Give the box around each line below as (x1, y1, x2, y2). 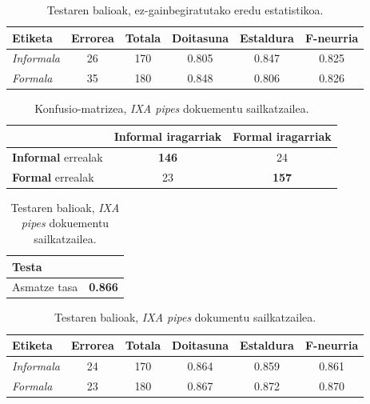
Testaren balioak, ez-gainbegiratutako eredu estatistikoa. (46, 2, 324, 18)
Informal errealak (12, 148, 103, 165)
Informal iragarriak (113, 127, 222, 144)
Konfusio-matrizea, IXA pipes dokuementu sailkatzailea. (34, 100, 309, 117)
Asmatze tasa (12, 278, 78, 295)
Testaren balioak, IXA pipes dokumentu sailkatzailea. (54, 309, 316, 326)
